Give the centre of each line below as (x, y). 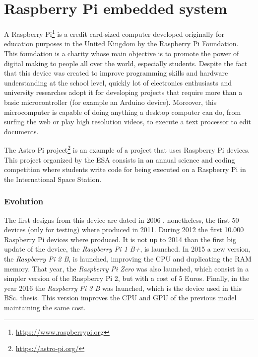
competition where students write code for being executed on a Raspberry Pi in (125, 169)
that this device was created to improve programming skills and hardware (116, 73)
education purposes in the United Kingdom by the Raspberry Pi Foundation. (121, 44)
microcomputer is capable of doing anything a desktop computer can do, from (123, 112)
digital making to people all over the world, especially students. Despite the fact (126, 63)
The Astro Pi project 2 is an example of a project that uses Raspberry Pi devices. (127, 149)
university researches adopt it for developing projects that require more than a (123, 92)
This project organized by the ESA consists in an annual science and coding (120, 159)
